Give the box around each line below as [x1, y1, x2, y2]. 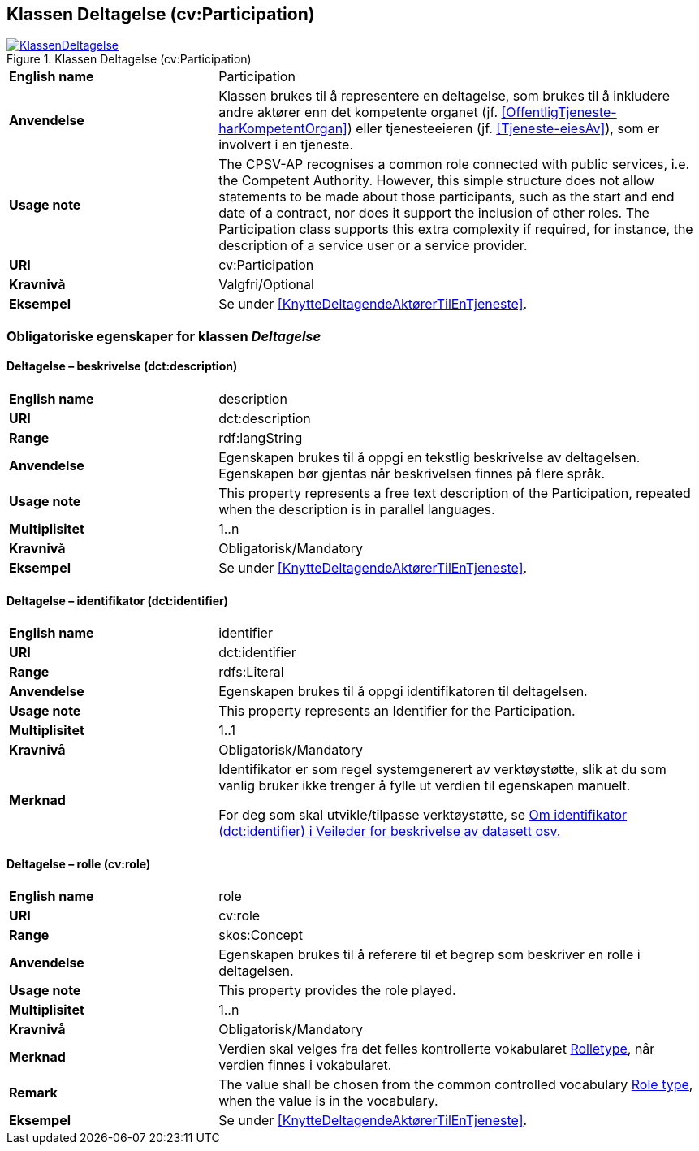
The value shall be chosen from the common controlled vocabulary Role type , [218, 1076, 693, 1093]
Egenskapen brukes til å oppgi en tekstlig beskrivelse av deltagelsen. [218, 449, 641, 466]
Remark [9, 1084, 58, 1101]
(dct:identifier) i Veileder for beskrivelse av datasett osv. [218, 823, 561, 840]
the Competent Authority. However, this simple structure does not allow [218, 172, 655, 189]
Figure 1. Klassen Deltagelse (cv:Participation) [6, 52, 252, 67]
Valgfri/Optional [218, 276, 314, 293]
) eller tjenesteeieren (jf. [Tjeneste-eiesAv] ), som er [347, 120, 660, 137]
